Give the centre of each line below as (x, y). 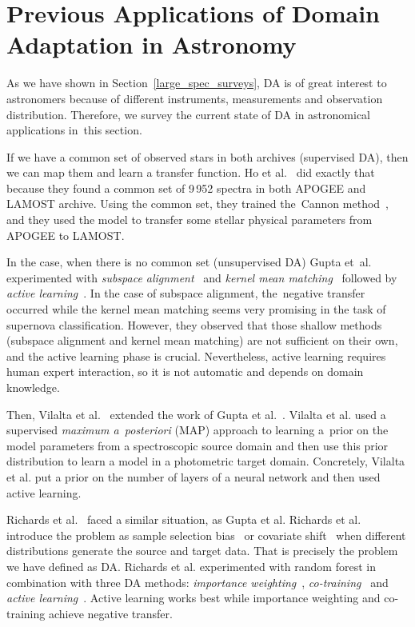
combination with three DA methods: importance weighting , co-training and (198, 582)
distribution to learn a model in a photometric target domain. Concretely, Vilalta (206, 461)
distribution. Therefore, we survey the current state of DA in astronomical (188, 114)
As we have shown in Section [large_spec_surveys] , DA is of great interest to (197, 83)
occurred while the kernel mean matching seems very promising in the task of (196, 309)
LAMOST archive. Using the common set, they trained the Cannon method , (198, 204)
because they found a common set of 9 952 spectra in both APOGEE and (186, 188)
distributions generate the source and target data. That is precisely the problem (202, 551)
